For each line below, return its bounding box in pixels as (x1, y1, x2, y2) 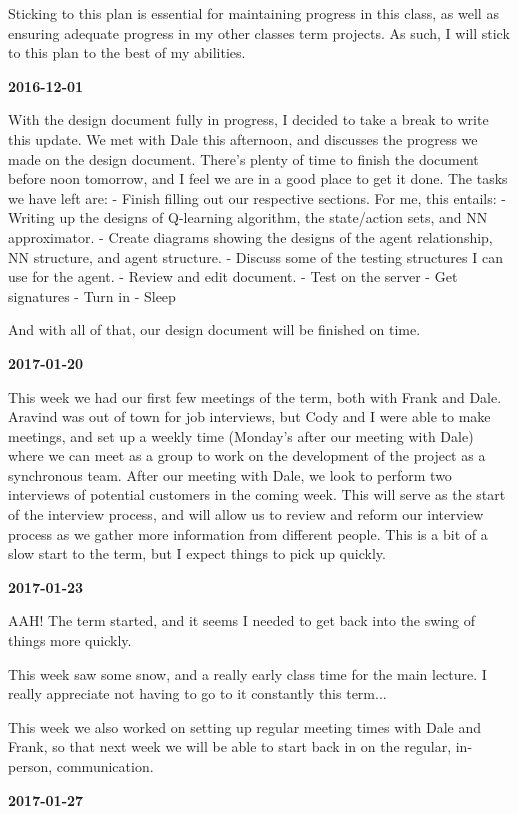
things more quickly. (8, 630, 132, 651)
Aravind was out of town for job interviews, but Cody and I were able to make (8, 406, 491, 427)
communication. (56, 756, 154, 776)
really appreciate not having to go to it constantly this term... (8, 683, 387, 704)
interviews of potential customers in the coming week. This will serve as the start (8, 484, 506, 505)
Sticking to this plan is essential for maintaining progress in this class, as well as (8, 3, 499, 23)
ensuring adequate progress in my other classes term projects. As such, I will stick (8, 22, 510, 43)
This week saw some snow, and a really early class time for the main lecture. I (8, 663, 487, 684)
